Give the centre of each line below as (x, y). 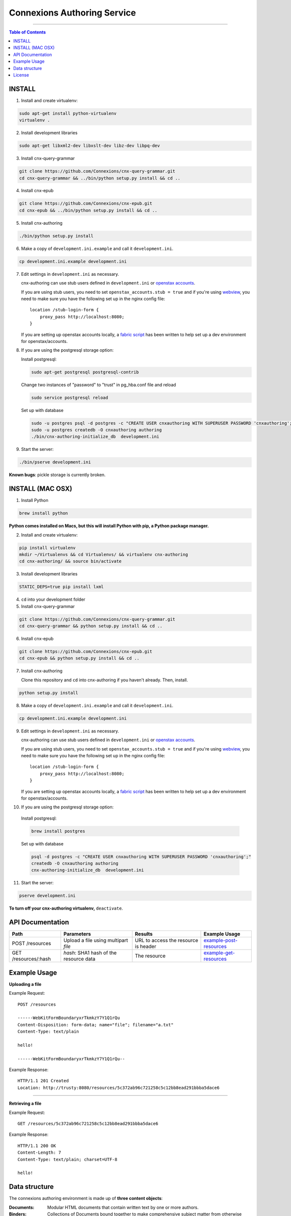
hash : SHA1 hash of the (90, 953)
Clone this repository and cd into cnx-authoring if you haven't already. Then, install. (105, 680)
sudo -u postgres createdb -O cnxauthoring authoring (97, 430)
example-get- (219, 953)
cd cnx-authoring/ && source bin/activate (70, 561)
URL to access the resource (167, 940)
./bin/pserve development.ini (55, 462)
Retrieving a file (25, 1104)
